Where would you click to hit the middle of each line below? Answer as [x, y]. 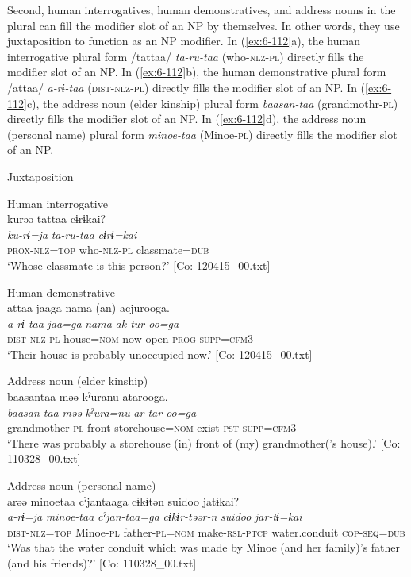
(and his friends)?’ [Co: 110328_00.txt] [102, 563]
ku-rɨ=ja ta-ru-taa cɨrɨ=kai [72, 234]
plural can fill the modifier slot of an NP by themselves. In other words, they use [204, 25]
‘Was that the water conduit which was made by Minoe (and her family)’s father [204, 547]
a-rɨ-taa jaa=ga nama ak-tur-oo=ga [93, 323]
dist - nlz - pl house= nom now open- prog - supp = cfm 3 [131, 339]
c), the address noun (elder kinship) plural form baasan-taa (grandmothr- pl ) [212, 103]
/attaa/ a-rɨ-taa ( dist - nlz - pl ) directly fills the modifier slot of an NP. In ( [186, 87]
